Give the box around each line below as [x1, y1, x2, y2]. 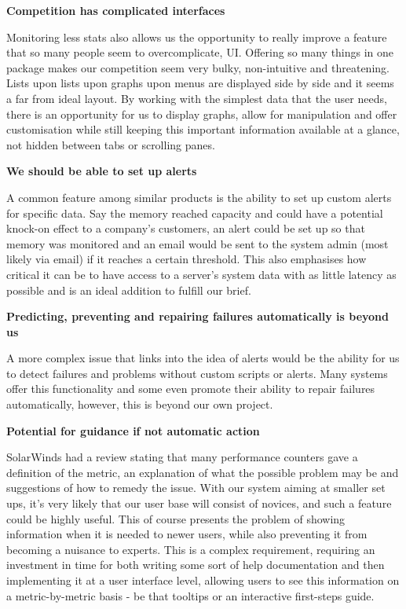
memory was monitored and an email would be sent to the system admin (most [6, 235, 389, 251]
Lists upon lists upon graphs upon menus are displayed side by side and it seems [6, 75, 394, 91]
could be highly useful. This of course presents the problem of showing [6, 510, 346, 526]
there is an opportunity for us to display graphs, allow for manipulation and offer [6, 105, 397, 122]
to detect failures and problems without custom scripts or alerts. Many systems [6, 365, 388, 381]
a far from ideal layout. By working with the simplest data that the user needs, [6, 90, 387, 106]
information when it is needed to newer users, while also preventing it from [6, 526, 368, 542]
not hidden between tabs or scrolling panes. [6, 136, 215, 152]
